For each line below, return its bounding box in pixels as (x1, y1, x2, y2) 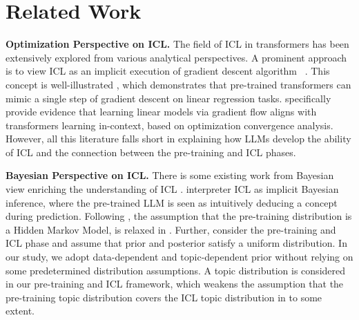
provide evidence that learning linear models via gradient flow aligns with (6, 104, 317, 119)
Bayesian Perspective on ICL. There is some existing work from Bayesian (6, 168, 334, 182)
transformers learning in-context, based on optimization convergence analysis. (6, 117, 333, 132)
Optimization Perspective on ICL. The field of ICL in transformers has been (6, 37, 349, 51)
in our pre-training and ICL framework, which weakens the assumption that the (6, 276, 344, 291)
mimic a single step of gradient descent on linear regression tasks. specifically (6, 91, 331, 105)
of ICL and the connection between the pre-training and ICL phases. (6, 144, 296, 159)
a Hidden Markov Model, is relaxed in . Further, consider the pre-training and (6, 222, 336, 236)
